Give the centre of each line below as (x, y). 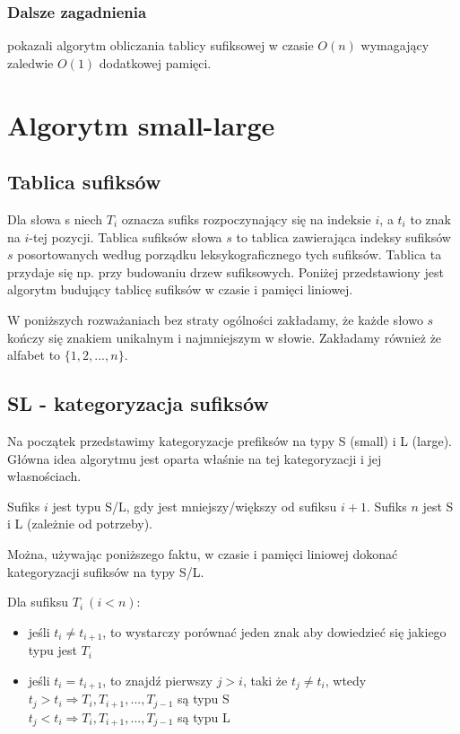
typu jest (52, 650)
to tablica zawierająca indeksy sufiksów (343, 236)
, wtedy (346, 680)
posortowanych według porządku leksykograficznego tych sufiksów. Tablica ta (230, 254)
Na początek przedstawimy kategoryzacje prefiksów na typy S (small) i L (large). (230, 440)
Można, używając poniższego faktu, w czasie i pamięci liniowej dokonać (203, 553)
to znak (430, 218)
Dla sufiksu (38, 602)
